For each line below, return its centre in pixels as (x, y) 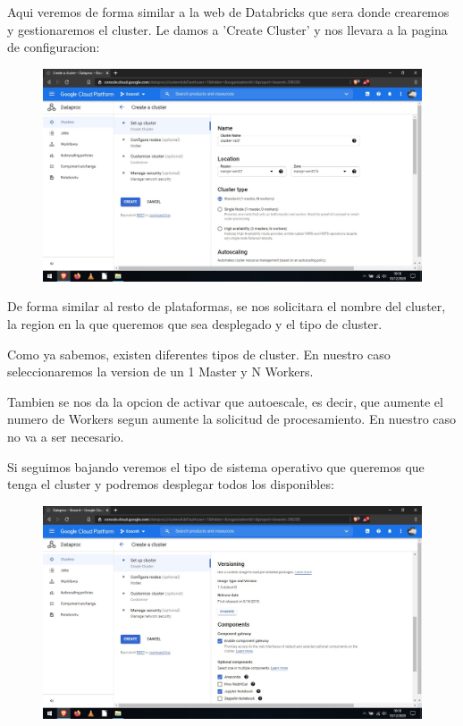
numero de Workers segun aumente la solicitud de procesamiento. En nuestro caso (232, 419)
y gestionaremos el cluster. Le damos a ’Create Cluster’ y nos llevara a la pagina (227, 29)
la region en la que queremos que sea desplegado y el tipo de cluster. (195, 324)
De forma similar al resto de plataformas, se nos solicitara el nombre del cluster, (227, 306)
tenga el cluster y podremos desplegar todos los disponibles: (171, 484)
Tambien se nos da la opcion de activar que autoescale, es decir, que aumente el (225, 401)
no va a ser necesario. (66, 437)
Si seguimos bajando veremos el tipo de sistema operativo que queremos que (216, 466)
